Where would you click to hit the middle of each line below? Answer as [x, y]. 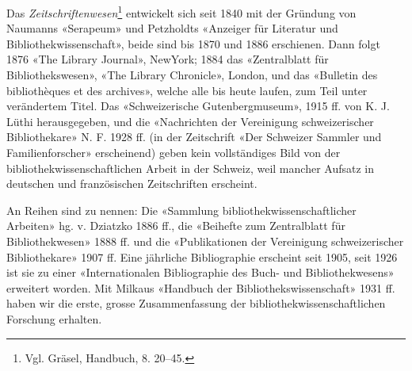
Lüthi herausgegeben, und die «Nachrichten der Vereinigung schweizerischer [190, 121]
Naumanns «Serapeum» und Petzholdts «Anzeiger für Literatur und [172, 28]
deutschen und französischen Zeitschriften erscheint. [132, 184]
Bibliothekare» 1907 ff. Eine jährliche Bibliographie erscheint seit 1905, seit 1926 [202, 256]
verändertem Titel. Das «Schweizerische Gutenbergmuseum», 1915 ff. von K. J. [198, 106]
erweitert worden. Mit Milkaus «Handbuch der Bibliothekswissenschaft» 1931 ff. [201, 287]
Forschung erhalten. [54, 318]
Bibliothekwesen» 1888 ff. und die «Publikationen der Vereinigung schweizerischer [205, 241]
